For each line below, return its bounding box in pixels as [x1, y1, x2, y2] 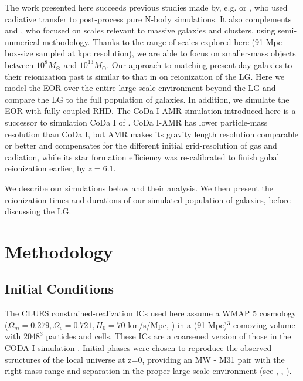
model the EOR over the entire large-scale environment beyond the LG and [5, 82, 276, 94]
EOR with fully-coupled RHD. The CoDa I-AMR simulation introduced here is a [5, 104, 296, 117]
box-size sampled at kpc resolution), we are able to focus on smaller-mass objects [5, 47, 296, 59]
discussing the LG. [5, 205, 72, 217]
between [5, 58, 34, 70]
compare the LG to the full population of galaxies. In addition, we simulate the [5, 93, 290, 105]
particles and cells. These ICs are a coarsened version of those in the [46, 330, 291, 342]
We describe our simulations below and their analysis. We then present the [5, 181, 273, 194]
